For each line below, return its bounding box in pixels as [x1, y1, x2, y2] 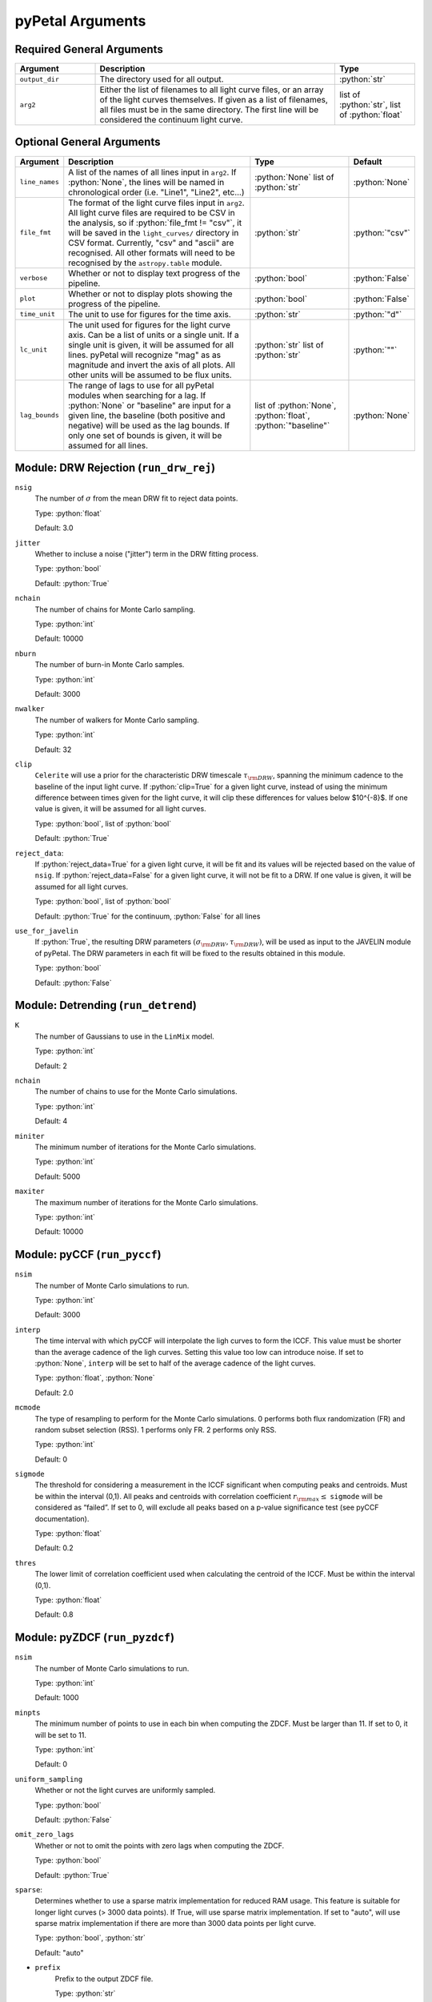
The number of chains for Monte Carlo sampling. [34, 605, 196, 614]
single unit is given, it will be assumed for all [68, 339, 234, 350]
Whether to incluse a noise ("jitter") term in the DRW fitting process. [34, 549, 259, 559]
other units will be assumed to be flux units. [68, 369, 232, 380]
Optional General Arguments [14, 135, 161, 149]
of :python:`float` [338, 109, 403, 120]
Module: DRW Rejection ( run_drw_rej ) [14, 461, 216, 474]
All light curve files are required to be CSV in [68, 207, 235, 218]
